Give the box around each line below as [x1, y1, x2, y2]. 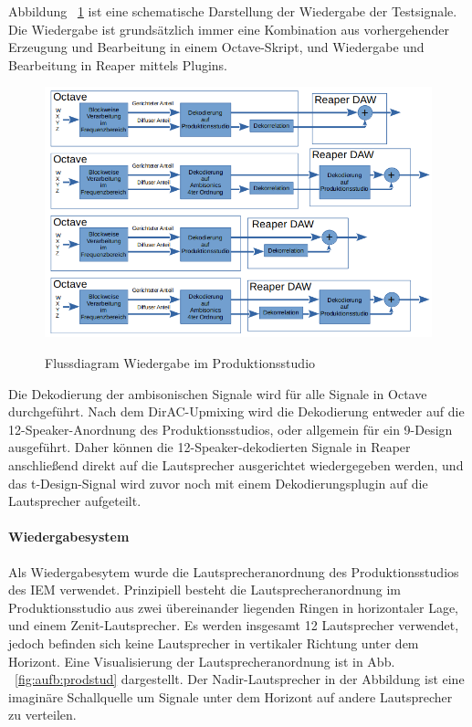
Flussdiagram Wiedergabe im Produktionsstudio [45, 353, 316, 373]
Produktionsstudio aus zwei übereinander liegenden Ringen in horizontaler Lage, [8, 597, 459, 616]
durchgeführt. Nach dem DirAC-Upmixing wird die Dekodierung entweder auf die [8, 402, 465, 421]
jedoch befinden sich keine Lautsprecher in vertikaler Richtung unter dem [8, 633, 419, 652]
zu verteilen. [8, 705, 77, 724]
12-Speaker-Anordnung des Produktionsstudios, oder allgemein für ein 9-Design [8, 419, 453, 438]
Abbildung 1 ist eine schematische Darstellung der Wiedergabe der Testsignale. [8, 2, 457, 20]
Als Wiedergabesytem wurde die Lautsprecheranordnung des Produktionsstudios [8, 562, 459, 581]
